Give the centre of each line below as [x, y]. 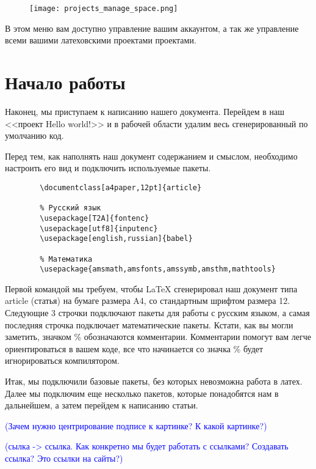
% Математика [66, 259]
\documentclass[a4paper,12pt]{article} [121, 187]
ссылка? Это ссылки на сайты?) [64, 458]
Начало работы [65, 82]
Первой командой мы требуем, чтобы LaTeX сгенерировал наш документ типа [151, 288]
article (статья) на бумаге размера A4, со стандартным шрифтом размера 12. [148, 301]
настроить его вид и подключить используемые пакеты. [108, 168]
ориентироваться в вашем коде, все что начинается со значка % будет [134, 348]
